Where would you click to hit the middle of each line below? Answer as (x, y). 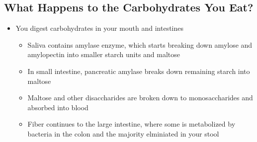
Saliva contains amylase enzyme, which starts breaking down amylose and (140, 44)
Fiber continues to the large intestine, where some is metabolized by (131, 124)
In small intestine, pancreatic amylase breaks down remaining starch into (139, 71)
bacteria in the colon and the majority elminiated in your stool (123, 133)
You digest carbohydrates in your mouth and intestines (100, 28)
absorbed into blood (58, 107)
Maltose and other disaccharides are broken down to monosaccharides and (140, 98)
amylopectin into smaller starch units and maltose (104, 54)
